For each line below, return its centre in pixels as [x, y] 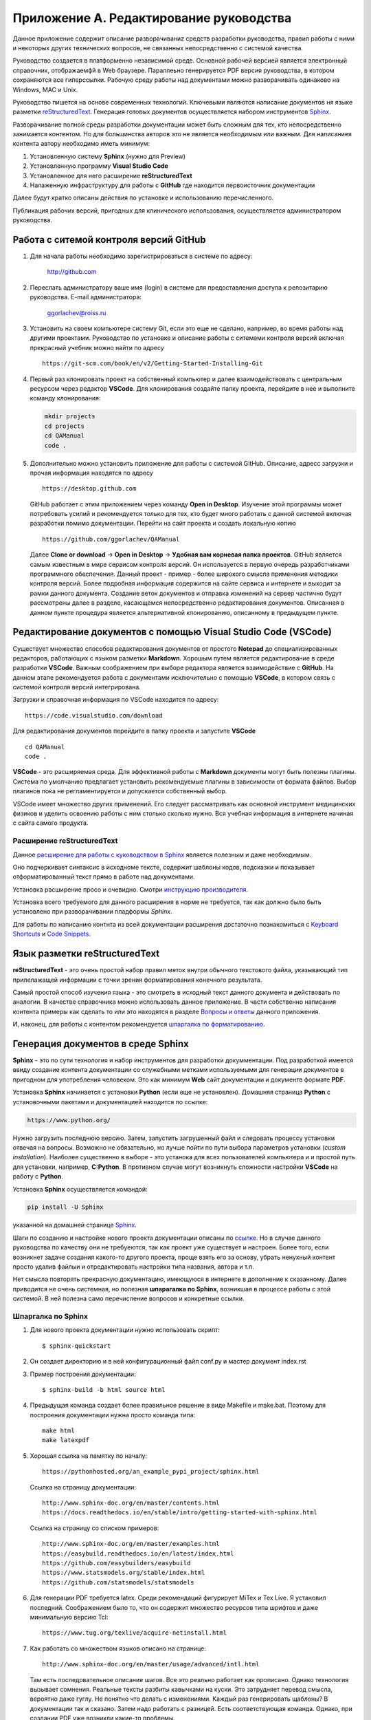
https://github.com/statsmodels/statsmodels [119, 1582]
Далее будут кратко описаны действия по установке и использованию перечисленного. [143, 198]
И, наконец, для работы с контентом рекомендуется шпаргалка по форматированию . [139, 1024]
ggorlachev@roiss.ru [77, 312]
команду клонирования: [65, 398]
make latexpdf [66, 1440]
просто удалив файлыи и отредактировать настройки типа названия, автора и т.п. [133, 1267]
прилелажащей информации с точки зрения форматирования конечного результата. [137, 980]
